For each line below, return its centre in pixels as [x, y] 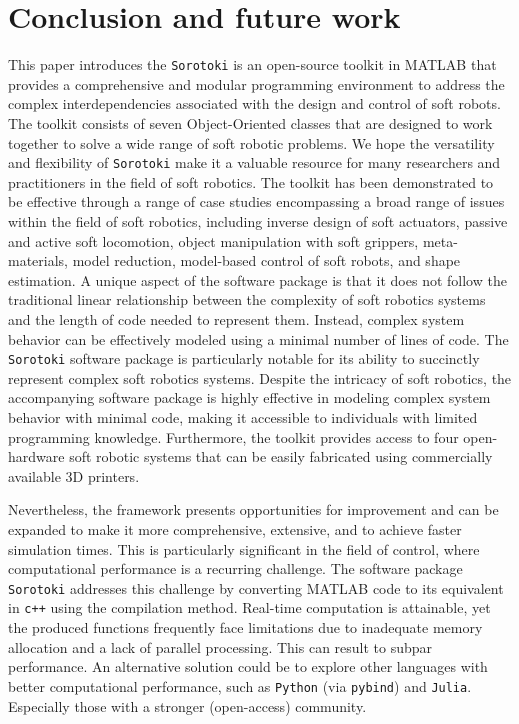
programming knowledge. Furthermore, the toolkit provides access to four [233, 436]
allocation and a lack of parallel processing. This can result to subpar [220, 646]
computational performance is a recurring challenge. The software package [235, 568]
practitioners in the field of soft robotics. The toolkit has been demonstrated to [251, 181]
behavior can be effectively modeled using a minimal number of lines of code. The [258, 338]
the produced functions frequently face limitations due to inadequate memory [245, 627]
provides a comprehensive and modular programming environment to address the [256, 83]
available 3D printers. [74, 475]
